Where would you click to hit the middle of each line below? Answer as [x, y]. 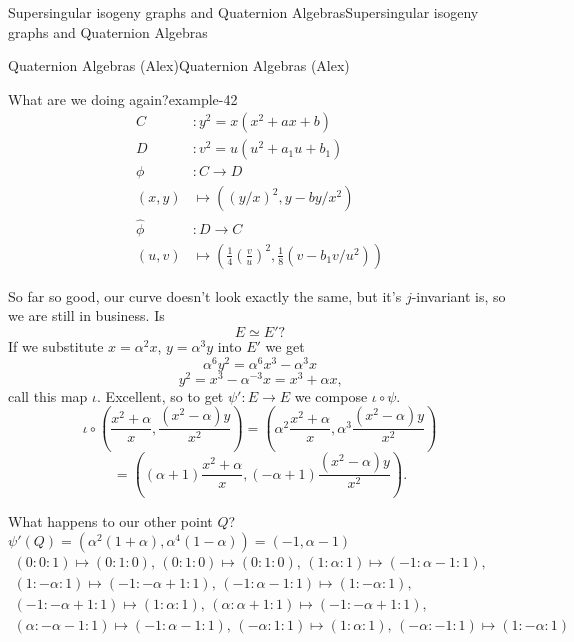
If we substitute [56, 345]
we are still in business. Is [86, 315]
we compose [331, 395]
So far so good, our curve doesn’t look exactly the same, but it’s [205, 295]
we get [285, 345]
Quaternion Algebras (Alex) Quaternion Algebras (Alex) [179, 65]
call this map [48, 395]
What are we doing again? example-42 [123, 98]
